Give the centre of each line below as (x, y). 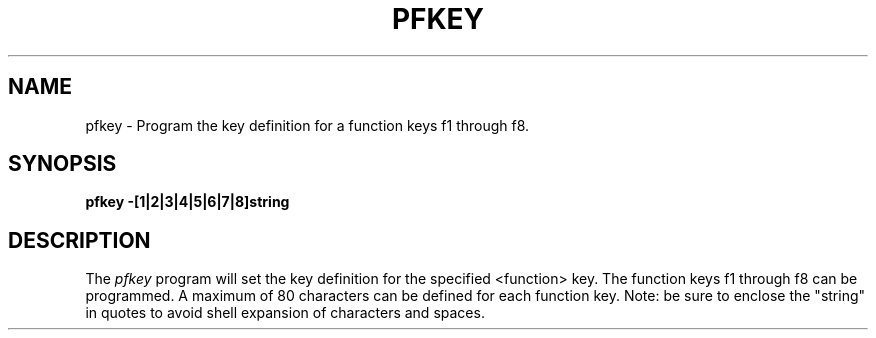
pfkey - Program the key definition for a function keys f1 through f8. (307, 125)
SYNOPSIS (62, 164)
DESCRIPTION (79, 240)
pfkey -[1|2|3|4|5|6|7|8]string (187, 202)
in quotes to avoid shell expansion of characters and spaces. (285, 313)
